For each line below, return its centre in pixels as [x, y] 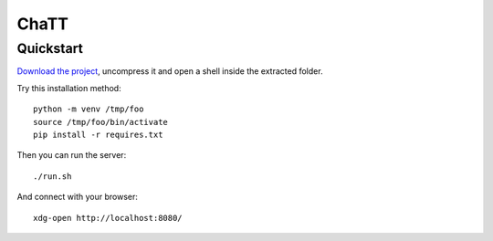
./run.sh [52, 176]
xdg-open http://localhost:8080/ [108, 218]
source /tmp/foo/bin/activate [101, 122]
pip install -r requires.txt [98, 134]
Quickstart [50, 48]
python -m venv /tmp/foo [89, 109]
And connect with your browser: [78, 197]
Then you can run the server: [72, 155]
